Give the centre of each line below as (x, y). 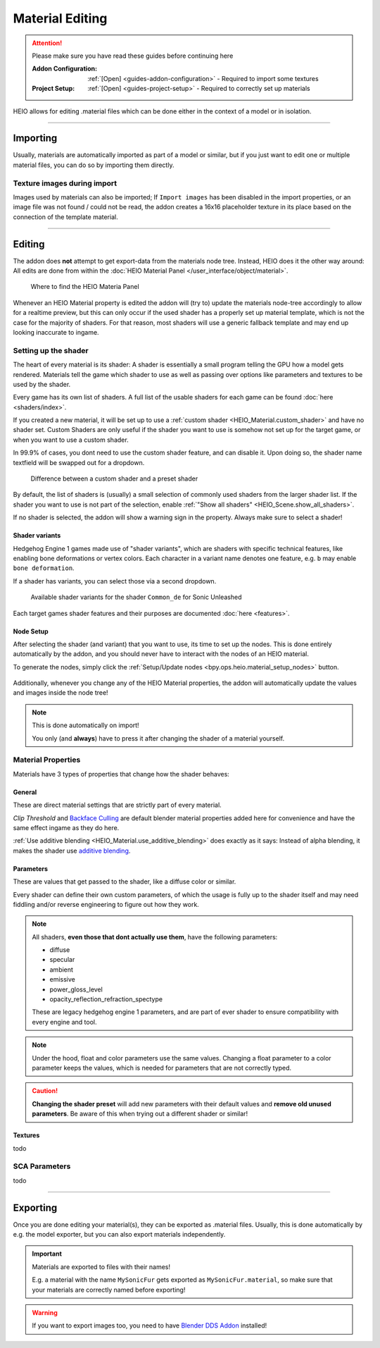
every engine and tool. (65, 1022)
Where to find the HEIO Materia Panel (85, 287)
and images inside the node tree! (61, 693)
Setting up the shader (51, 350)
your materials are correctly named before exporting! (109, 1290)
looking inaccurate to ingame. (56, 332)
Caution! (45, 1091)
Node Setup (31, 631)
